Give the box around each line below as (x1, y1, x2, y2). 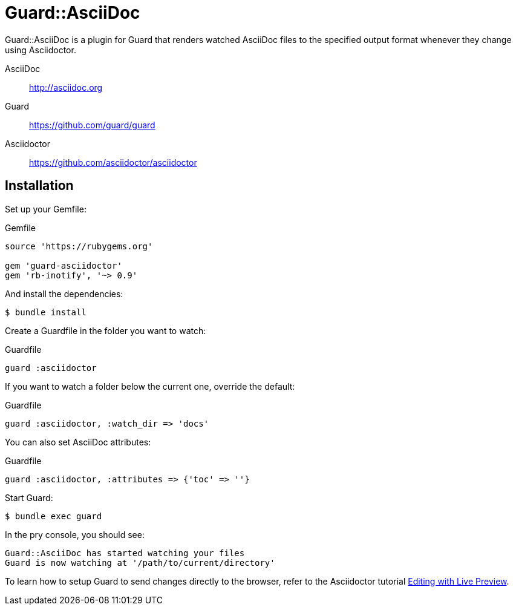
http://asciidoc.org (29, 82, 103, 93)
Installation (5, 178, 74, 194)
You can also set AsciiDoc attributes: (5, 436, 151, 447)
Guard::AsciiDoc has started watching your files (5, 548, 245, 558)
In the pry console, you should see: (5, 529, 145, 540)
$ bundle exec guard (5, 511, 102, 521)
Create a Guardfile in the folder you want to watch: (5, 325, 206, 336)
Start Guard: (5, 492, 53, 503)
